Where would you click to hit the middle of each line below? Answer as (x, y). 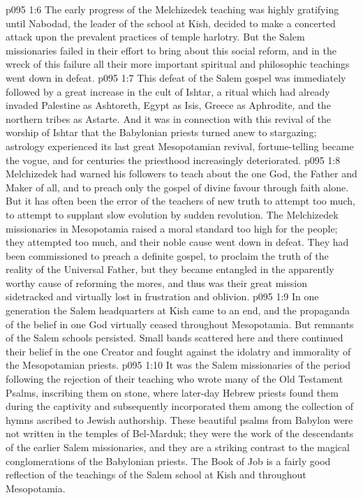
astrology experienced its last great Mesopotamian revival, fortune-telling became (180, 146)
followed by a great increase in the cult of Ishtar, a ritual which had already (168, 91)
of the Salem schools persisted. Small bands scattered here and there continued (175, 338)
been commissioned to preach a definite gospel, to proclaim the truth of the (167, 255)
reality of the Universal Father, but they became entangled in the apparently (170, 269)
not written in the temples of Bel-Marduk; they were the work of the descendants (180, 433)
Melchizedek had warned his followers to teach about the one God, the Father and (181, 174)
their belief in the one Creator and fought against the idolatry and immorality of (178, 351)
